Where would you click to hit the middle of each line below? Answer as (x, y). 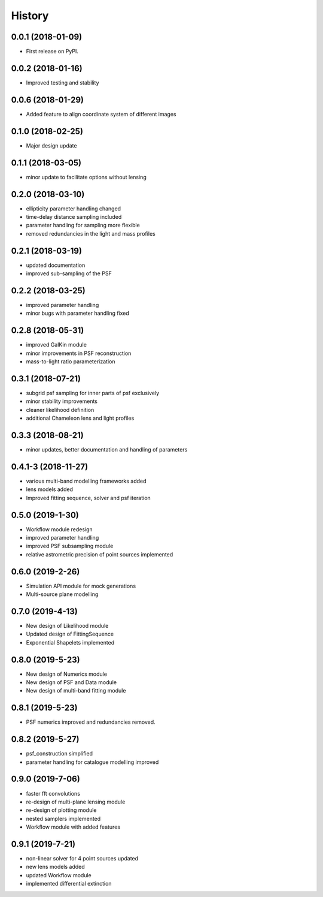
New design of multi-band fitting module (76, 691)
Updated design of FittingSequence (70, 634)
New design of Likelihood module (67, 626)
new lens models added (55, 867)
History (30, 16)
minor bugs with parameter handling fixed (78, 313)
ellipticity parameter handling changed (74, 208)
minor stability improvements (62, 401)
